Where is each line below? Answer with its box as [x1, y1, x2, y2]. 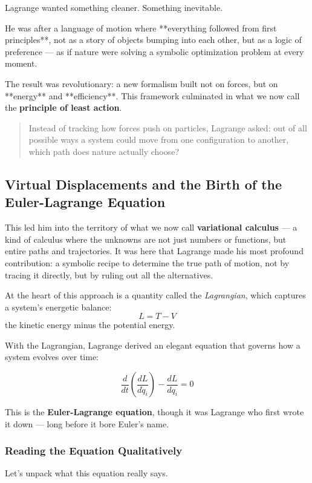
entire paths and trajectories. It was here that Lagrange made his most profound [5, 245, 304, 257]
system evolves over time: [5, 350, 99, 363]
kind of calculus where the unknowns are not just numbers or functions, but [5, 232, 287, 245]
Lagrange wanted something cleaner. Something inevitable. [5, 1, 223, 13]
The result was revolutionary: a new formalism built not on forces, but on [5, 77, 278, 90]
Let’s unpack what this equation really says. [5, 467, 168, 479]
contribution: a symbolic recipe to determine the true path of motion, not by [5, 256, 290, 269]
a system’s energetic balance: [5, 300, 112, 313]
